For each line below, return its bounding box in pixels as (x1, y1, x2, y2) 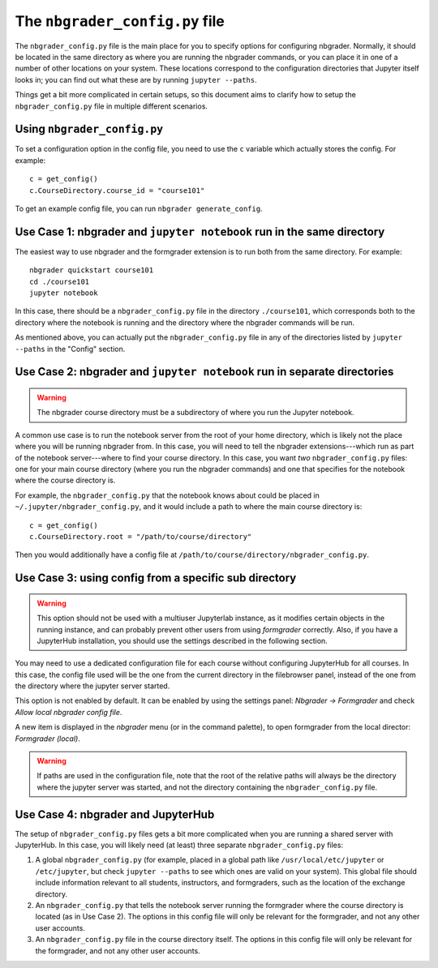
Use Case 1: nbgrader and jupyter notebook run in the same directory (15, 225, 385, 238)
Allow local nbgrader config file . (15, 707, 122, 717)
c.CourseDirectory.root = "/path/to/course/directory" (29, 532, 252, 541)
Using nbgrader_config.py (15, 122, 164, 136)
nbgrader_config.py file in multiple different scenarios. (15, 101, 208, 111)
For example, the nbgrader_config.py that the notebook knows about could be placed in (15, 490, 320, 500)
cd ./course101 (29, 276, 90, 286)
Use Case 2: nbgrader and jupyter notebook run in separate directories (15, 365, 394, 379)
